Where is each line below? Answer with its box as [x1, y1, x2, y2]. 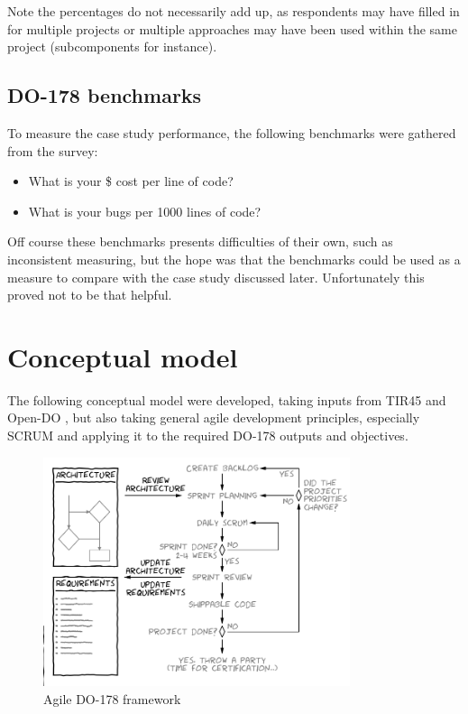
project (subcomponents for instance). [7, 37, 217, 56]
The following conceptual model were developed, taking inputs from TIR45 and [7, 390, 446, 409]
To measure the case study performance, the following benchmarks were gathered [7, 123, 456, 142]
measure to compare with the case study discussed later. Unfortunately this [7, 267, 425, 286]
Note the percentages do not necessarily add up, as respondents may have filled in [7, 2, 460, 20]
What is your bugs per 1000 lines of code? [28, 201, 262, 220]
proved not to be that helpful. [7, 285, 172, 304]
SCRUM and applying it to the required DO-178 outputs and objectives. [7, 426, 408, 445]
